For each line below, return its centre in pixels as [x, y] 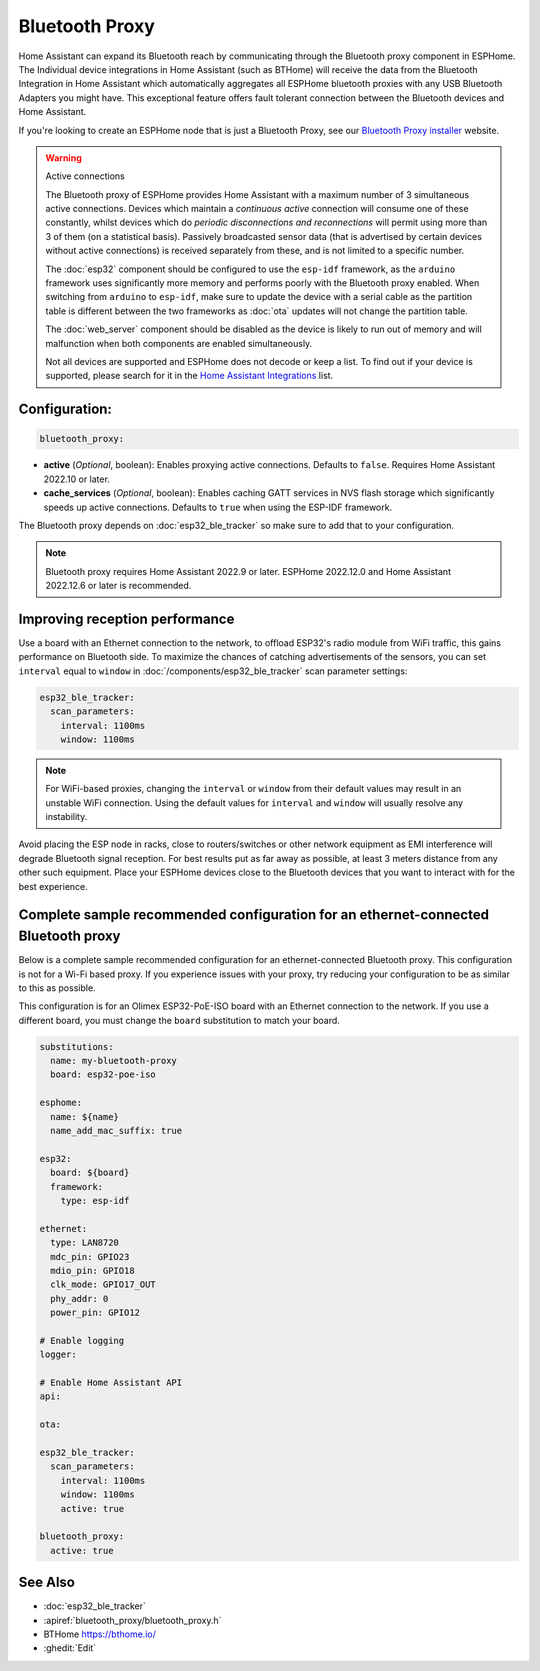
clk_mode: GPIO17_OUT [103, 1284]
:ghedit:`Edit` [70, 1648]
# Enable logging [82, 1340]
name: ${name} [85, 1116]
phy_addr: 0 [79, 1298]
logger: [58, 1354]
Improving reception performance [126, 618]
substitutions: [76, 1046]
